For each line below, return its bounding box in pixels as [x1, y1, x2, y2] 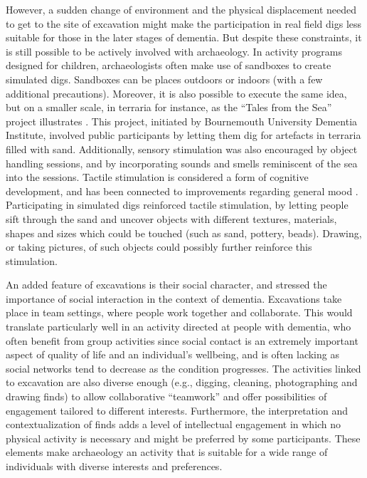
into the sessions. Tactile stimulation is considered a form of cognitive [6, 170, 309, 185]
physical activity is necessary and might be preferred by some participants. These [6, 430, 361, 445]
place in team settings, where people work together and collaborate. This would [6, 305, 353, 320]
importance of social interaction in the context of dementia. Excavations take [6, 291, 342, 306]
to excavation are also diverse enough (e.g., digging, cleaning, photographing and [6, 375, 358, 390]
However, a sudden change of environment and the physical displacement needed [6, 2, 357, 16]
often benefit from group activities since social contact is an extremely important [6, 333, 358, 348]
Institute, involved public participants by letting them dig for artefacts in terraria [6, 128, 361, 142]
